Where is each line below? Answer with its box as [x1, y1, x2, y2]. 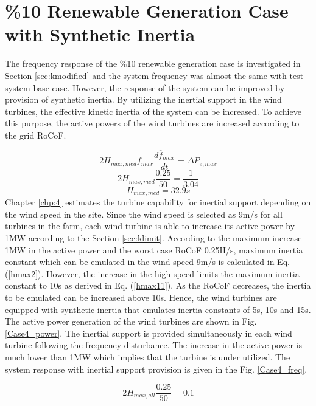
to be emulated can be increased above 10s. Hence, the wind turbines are [5, 291, 277, 304]
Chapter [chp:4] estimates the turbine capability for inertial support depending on [5, 196, 311, 208]
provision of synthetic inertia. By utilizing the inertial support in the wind [5, 93, 282, 106]
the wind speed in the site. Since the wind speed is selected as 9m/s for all [5, 207, 283, 220]
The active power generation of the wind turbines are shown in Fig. [5, 315, 257, 328]
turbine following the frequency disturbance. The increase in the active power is [5, 339, 303, 351]
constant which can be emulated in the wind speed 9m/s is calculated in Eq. [5, 255, 290, 268]
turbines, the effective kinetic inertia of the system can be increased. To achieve [5, 105, 301, 117]
